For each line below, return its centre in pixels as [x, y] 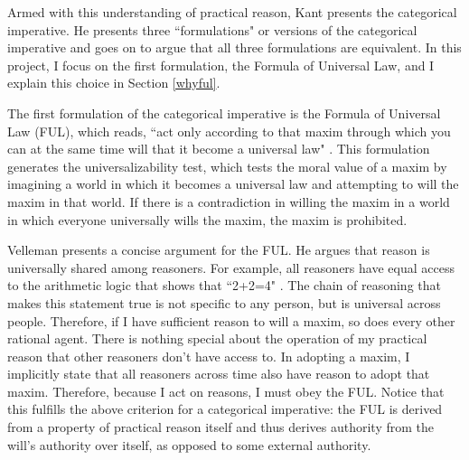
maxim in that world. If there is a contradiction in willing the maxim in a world [229, 201]
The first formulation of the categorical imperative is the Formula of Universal [224, 113]
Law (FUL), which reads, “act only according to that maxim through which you [229, 131]
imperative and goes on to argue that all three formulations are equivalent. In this [234, 47]
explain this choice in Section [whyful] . [114, 83]
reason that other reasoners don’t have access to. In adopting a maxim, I [209, 356]
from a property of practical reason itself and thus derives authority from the [220, 427]
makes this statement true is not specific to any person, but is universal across [224, 302]
